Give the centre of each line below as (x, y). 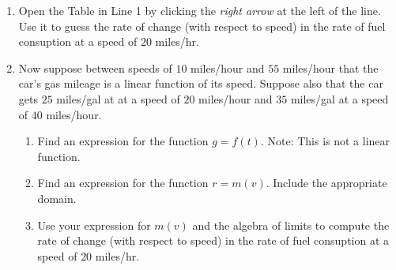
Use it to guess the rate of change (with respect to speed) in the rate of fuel (202, 26)
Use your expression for (94, 225)
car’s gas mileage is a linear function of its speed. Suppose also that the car (201, 83)
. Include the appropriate (326, 183)
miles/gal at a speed (339, 98)
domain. (57, 198)
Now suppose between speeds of (95, 67)
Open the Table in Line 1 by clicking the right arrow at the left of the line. (200, 10)
